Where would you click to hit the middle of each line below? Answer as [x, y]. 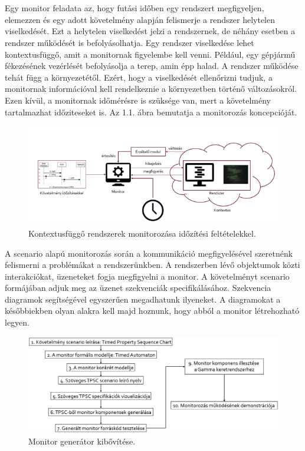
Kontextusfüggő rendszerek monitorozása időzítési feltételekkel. [142, 233]
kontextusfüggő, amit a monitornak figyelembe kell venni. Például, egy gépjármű [150, 54]
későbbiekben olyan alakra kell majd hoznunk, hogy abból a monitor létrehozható [152, 311]
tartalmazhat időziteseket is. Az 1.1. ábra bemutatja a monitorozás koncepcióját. [151, 112]
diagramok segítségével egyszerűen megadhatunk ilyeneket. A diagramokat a [143, 299]
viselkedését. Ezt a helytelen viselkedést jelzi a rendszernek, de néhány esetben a [150, 31]
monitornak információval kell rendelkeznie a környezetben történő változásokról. [151, 89]
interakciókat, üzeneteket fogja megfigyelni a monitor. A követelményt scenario [147, 276]
